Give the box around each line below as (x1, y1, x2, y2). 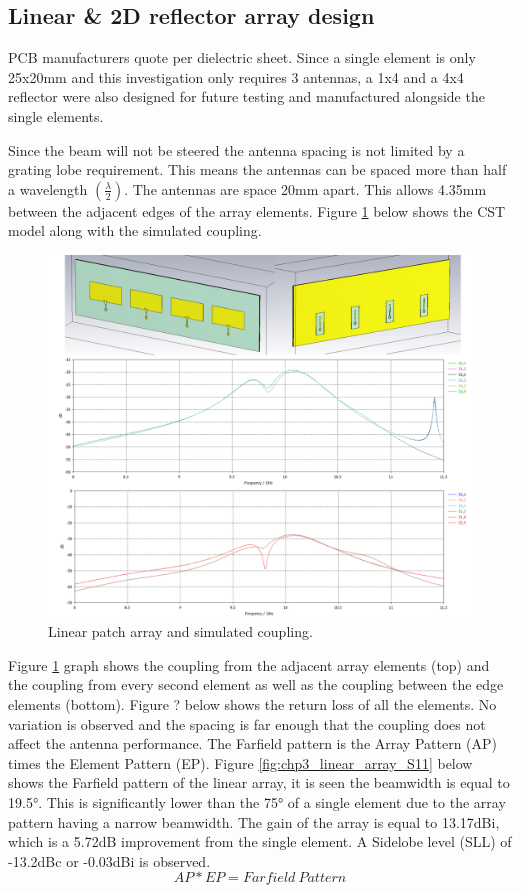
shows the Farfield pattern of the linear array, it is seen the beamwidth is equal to (8, 772, 510, 793)
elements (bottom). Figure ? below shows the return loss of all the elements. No (8, 694, 497, 715)
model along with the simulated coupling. (8, 220, 262, 241)
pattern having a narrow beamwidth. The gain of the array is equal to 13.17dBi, (8, 811, 500, 832)
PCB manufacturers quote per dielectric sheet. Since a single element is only (8, 47, 476, 68)
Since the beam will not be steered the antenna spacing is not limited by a (8, 139, 465, 160)
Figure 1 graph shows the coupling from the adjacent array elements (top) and (8, 654, 490, 675)
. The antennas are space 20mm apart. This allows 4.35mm (124, 178, 487, 199)
